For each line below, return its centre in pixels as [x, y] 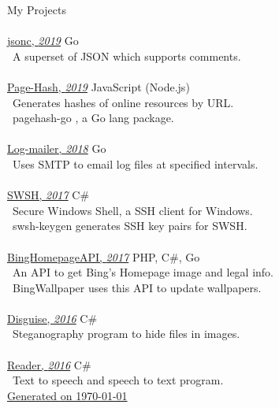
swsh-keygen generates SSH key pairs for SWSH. [130, 226]
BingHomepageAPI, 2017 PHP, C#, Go [104, 256]
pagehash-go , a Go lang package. [93, 118]
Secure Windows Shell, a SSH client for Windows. [132, 210]
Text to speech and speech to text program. [118, 380]
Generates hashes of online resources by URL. [123, 102]
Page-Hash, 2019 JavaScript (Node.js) [99, 86]
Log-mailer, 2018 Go [57, 148]
